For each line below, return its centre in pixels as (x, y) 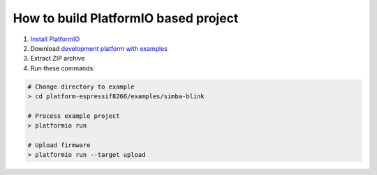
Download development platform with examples (99, 48)
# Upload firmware (59, 145)
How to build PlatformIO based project (126, 18)
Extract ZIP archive (58, 59)
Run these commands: (63, 68)
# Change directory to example (81, 86)
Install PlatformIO (55, 39)
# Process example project (74, 116)
